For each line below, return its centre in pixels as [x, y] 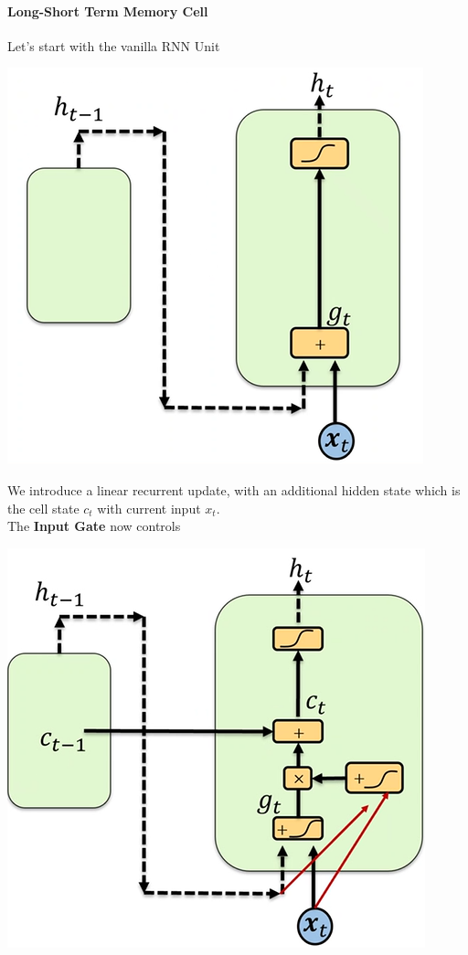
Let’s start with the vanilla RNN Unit [114, 45]
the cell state [43, 508]
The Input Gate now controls [94, 526]
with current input [149, 508]
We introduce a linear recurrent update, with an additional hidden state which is [234, 489]
